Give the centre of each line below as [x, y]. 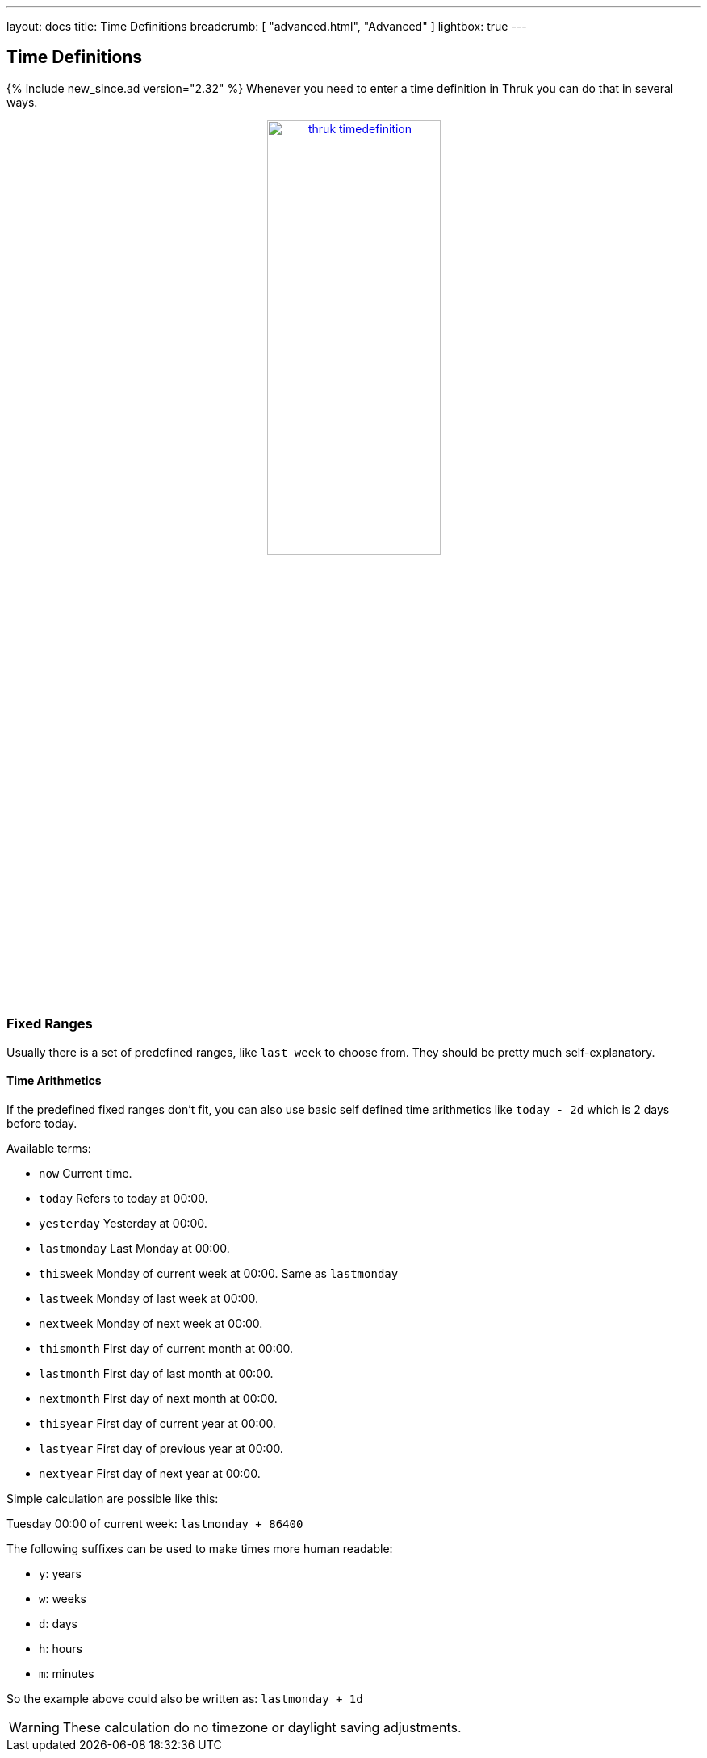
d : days [58, 1623]
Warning [34, 1727]
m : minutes [67, 1673]
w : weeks [63, 1598]
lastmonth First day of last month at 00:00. [156, 1373]
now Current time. [86, 1173]
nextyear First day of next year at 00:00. [150, 1473]
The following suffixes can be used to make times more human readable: [200, 1548]
